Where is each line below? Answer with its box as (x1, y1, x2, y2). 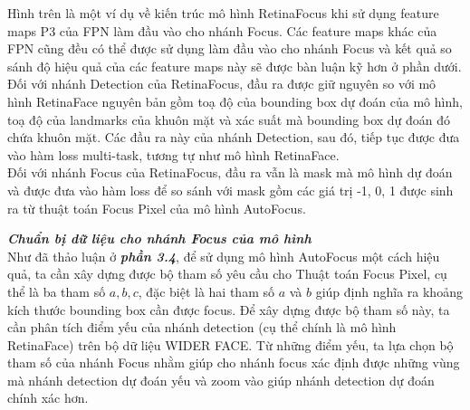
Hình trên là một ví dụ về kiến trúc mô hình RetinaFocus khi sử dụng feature (7, 4, 439, 22)
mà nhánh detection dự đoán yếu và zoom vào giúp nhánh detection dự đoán (7, 370, 435, 389)
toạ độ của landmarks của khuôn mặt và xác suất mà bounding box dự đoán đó (7, 110, 451, 129)
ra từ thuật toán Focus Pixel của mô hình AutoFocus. (7, 198, 306, 217)
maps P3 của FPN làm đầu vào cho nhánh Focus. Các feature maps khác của (7, 21, 437, 40)
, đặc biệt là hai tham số (138, 281, 274, 300)
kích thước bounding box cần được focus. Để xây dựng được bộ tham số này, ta (7, 300, 450, 319)
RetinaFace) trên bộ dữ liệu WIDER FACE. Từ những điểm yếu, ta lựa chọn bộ (7, 335, 454, 354)
